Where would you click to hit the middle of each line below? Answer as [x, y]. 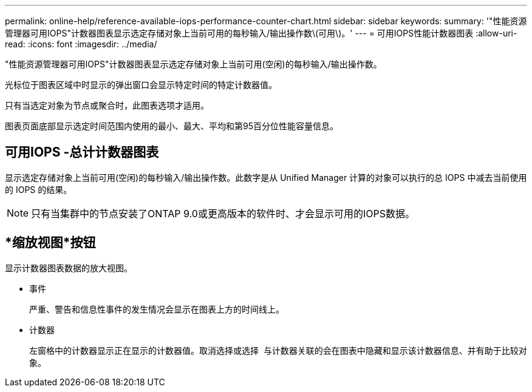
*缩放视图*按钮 [50, 243]
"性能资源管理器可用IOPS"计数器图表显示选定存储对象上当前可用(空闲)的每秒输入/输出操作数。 [193, 64]
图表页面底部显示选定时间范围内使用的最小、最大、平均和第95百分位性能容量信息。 [172, 126]
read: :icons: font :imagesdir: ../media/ [81, 44]
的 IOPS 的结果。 [39, 189]
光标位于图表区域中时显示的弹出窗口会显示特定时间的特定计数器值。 [141, 85]
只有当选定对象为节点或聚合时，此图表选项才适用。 [107, 105]
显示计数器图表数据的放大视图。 [69, 268]
